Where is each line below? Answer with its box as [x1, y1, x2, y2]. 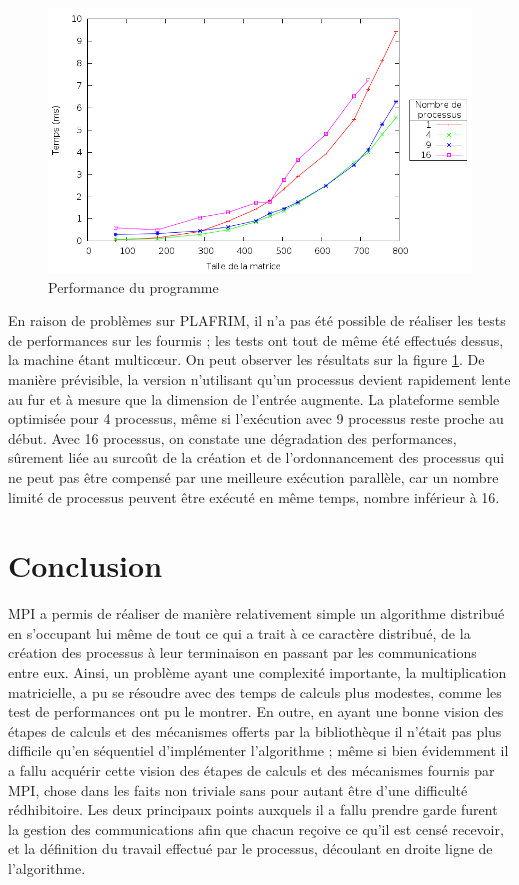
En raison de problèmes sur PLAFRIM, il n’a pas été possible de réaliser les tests [8, 310, 506, 331]
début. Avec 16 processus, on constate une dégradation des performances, [8, 427, 457, 448]
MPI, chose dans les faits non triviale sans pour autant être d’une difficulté [8, 779, 468, 800]
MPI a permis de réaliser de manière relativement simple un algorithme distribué [8, 603, 505, 624]
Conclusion [8, 545, 163, 586]
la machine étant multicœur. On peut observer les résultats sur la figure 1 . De [8, 349, 485, 370]
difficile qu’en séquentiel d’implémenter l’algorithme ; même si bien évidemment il [8, 740, 509, 761]
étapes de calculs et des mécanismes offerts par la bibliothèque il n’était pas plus [8, 720, 502, 741]
